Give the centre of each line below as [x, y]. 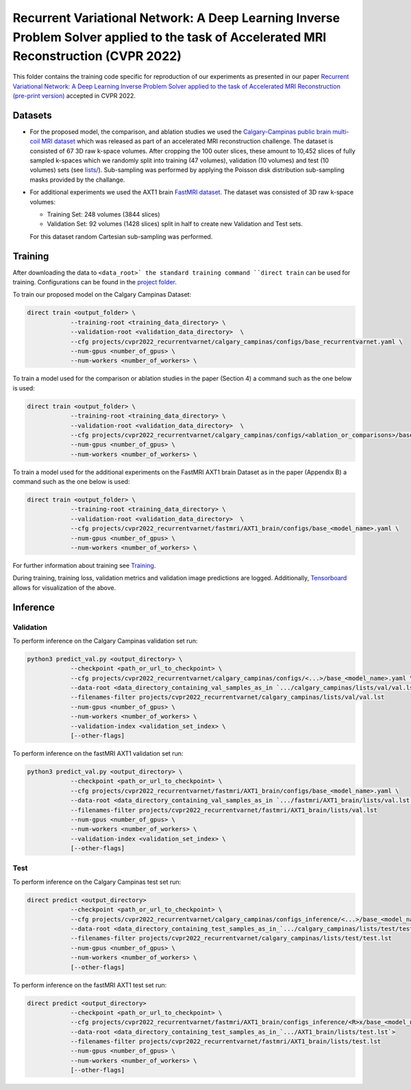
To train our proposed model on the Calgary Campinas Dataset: [102, 295]
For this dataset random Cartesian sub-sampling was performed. [121, 236]
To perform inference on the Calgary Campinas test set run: [97, 882]
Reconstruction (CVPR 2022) [97, 57]
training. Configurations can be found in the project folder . [95, 282]
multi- [341, 132]
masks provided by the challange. [77, 179]
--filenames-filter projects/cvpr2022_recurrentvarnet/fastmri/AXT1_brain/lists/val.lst [224, 810]
